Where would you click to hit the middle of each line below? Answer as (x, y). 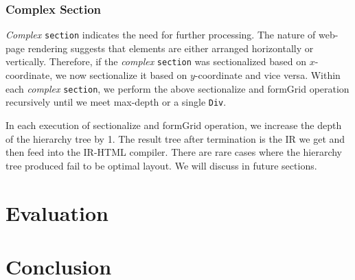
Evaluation (57, 212)
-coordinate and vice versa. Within (267, 75)
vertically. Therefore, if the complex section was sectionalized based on (156, 61)
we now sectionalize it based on (121, 75)
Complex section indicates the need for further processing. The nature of (161, 35)
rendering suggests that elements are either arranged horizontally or (171, 48)
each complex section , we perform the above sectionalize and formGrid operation (177, 88)
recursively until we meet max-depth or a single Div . (116, 102)
